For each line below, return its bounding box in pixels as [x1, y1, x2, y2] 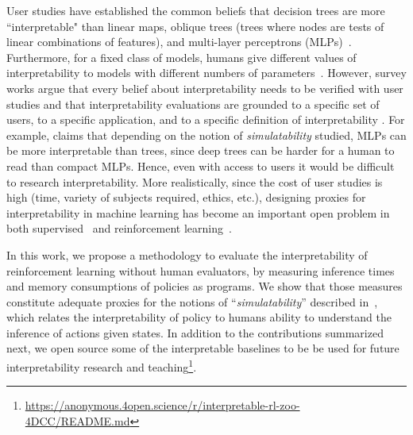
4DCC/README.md [25, 412, 130, 429]
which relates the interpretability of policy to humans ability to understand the [6, 309, 392, 325]
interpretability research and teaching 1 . [6, 356, 197, 375]
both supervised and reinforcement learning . [6, 220, 232, 237]
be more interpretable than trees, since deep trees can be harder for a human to [6, 142, 395, 159]
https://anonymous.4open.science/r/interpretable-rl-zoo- [25, 397, 300, 414]
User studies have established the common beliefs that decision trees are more [6, 2, 385, 18]
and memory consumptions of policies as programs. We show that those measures [6, 278, 403, 294]
